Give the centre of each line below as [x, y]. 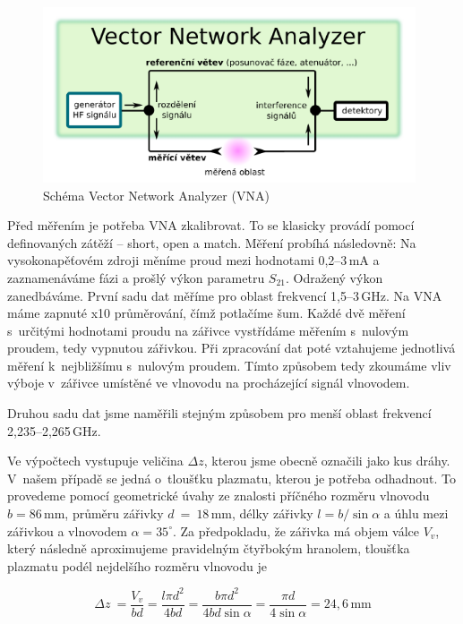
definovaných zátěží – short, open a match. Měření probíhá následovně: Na [212, 242]
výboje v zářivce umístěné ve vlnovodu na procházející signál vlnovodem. [209, 383]
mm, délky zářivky [262, 513]
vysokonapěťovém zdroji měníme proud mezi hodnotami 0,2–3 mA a [193, 260]
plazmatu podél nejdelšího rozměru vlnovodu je [137, 565]
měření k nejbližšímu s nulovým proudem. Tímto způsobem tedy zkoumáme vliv [229, 365]
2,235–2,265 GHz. [54, 430]
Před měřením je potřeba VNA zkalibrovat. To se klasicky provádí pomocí [211, 225]
